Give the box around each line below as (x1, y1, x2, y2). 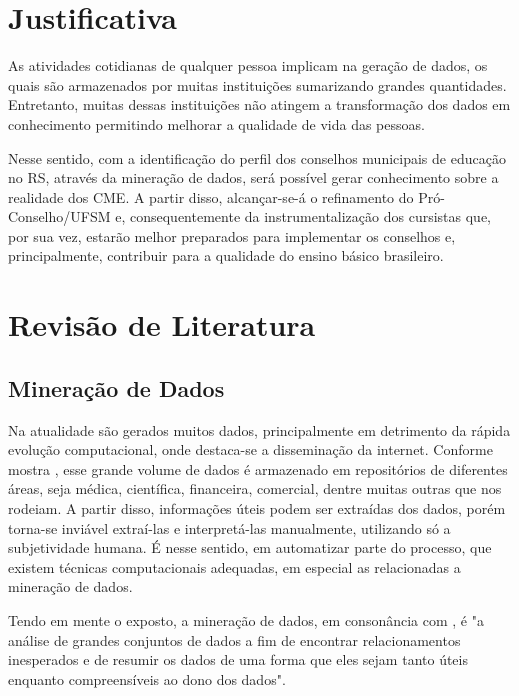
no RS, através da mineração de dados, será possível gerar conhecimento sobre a (8, 167, 499, 188)
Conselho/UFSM (8, 206, 111, 227)
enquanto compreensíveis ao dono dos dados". (8, 668, 286, 689)
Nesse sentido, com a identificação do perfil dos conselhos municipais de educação (8, 147, 506, 168)
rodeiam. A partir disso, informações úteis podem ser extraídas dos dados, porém (8, 498, 506, 519)
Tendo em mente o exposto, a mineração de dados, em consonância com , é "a (8, 609, 484, 630)
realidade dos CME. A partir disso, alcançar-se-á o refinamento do (8, 186, 414, 207)
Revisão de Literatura (8, 304, 316, 345)
